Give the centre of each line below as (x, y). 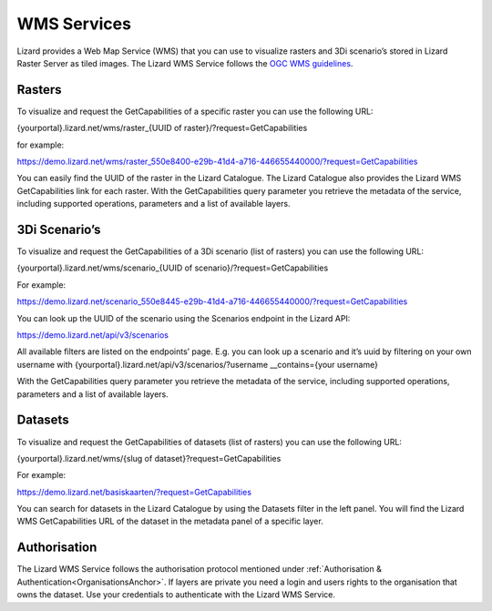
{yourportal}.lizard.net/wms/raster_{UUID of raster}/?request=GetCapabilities (162, 128)
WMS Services (74, 24)
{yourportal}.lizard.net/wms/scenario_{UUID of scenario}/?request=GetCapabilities (173, 268)
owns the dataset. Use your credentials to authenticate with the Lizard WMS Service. (176, 595)
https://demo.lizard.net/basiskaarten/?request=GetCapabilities (134, 492)
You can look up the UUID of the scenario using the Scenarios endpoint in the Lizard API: (184, 318)
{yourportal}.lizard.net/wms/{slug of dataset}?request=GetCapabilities (149, 458)
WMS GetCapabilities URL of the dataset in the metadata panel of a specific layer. (170, 521)
